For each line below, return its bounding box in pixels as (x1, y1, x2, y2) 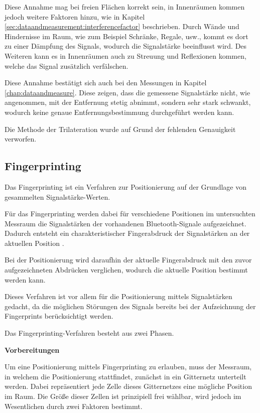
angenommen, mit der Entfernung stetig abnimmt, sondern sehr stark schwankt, (5, 97, 251, 107)
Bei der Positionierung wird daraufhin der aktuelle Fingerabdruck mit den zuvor (5, 254, 252, 265)
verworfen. (5, 133, 37, 144)
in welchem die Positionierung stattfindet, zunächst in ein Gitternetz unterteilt (5, 371, 246, 381)
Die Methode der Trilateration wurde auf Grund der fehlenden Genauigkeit (5, 123, 236, 134)
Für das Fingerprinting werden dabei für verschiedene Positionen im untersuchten (5, 208, 255, 219)
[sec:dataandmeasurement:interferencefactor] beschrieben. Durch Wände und (5, 21, 239, 32)
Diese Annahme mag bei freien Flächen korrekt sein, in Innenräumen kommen (5, 2, 245, 12)
